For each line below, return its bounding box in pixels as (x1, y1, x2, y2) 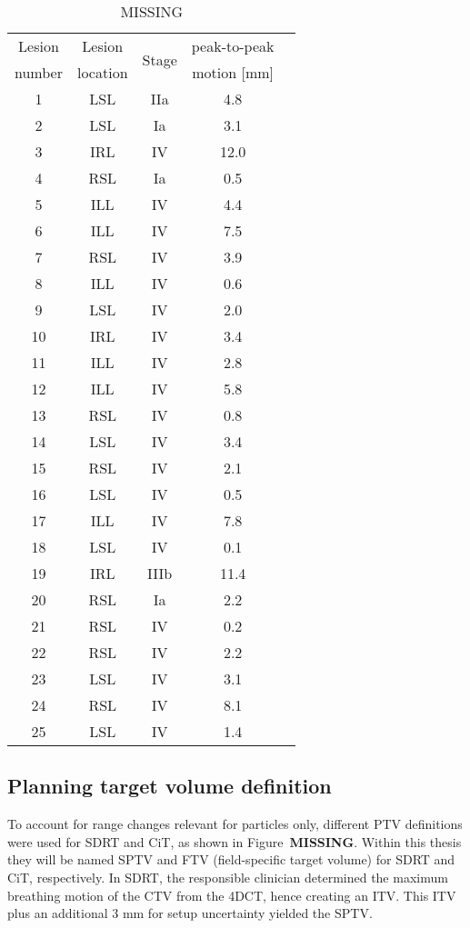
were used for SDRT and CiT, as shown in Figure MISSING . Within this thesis (7, 832, 462, 851)
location (76, 62, 128, 83)
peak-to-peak (191, 35, 275, 56)
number (15, 62, 63, 83)
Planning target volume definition (7, 772, 332, 800)
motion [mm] (192, 62, 274, 83)
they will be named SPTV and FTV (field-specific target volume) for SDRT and (7, 850, 455, 869)
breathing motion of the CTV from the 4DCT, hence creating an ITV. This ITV (7, 885, 456, 904)
